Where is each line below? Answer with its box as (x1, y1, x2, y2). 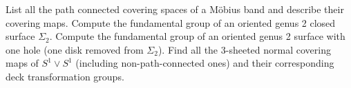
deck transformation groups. (6, 69, 124, 83)
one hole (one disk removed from (6, 42, 144, 56)
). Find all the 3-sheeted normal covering (158, 42, 331, 56)
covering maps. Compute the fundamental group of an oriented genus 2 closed (6, 15, 336, 30)
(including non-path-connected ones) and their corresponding (75, 56, 334, 70)
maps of (6, 56, 39, 70)
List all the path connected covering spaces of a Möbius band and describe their (6, 2, 344, 16)
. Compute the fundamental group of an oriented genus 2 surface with (49, 29, 345, 43)
